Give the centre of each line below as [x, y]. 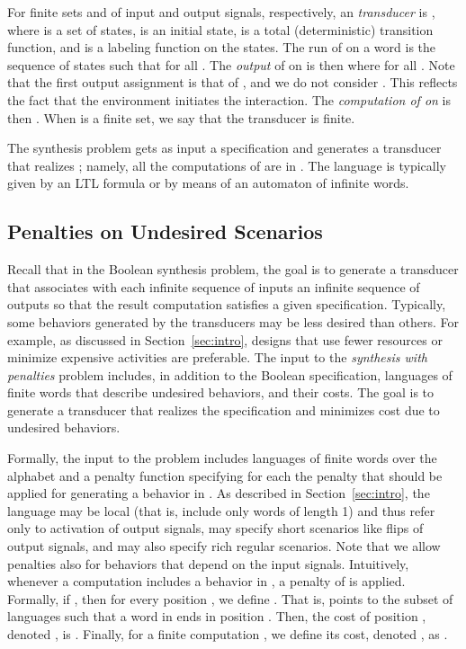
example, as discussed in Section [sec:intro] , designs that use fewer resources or [225, 339]
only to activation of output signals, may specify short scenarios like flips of [215, 528]
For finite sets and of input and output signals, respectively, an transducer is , [221, 12]
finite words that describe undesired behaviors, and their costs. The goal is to [221, 392]
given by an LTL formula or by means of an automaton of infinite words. [208, 183]
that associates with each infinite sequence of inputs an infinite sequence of [214, 286]
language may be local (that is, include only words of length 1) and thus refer [221, 510]
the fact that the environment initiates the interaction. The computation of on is [229, 99]
